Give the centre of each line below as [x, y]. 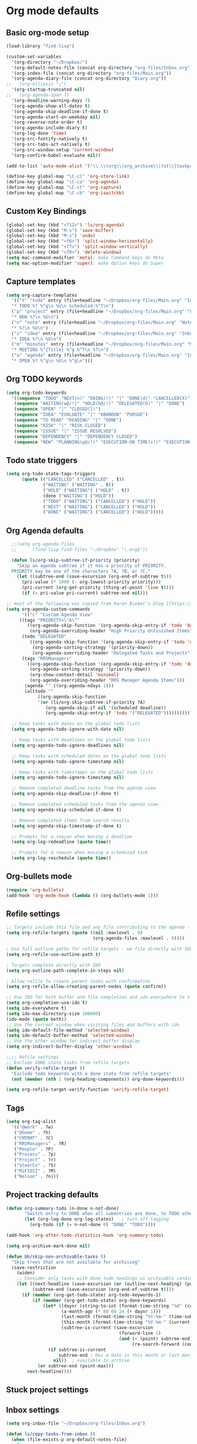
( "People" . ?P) [34, 1149]
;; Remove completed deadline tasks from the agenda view [84, 788]
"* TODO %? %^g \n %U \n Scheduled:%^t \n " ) [63, 306]
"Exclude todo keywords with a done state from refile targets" [91, 1074]
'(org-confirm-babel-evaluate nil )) [56, 155]
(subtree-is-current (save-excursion [107, 1328]
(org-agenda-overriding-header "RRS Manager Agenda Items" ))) [107, 680]
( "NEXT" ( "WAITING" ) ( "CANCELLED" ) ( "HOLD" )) [100, 507]
